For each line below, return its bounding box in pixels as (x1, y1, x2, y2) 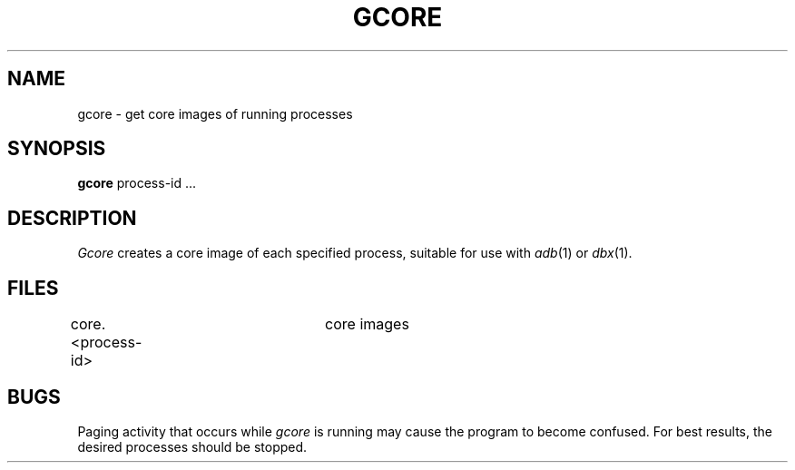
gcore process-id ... (77, 175, 197, 191)
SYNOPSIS (7, 137, 106, 161)
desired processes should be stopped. (77, 438, 308, 455)
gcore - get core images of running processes (77, 105, 353, 122)
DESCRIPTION (7, 206, 137, 230)
